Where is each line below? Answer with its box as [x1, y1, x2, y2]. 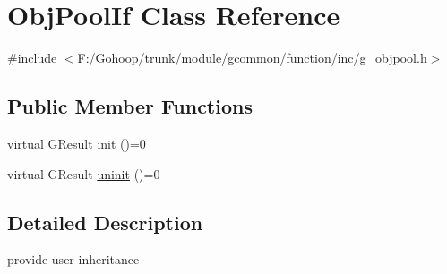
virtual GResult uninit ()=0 [7, 164, 160, 183]
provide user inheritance [7, 250, 140, 269]
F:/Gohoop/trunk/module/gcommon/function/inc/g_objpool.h [77, 48, 427, 67]
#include [7, 48, 57, 67]
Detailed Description [7, 208, 203, 235]
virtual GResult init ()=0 [7, 133, 146, 152]
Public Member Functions [7, 92, 253, 120]
